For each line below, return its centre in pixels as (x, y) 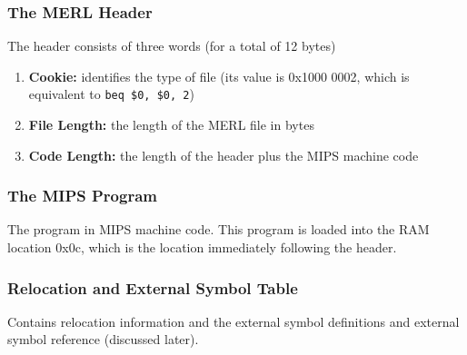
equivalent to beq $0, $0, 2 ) (111, 94)
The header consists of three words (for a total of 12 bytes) (172, 46)
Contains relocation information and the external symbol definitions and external (233, 321)
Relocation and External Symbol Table (153, 287)
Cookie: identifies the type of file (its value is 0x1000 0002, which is (219, 76)
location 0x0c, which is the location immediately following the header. (202, 247)
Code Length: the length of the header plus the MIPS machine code (224, 155)
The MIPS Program (83, 196)
